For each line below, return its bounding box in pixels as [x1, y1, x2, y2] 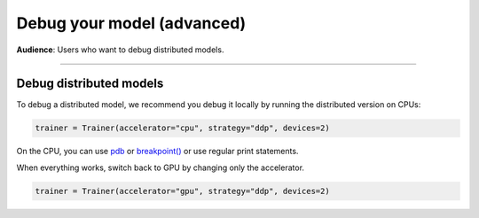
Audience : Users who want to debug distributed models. [16, 44, 224, 55]
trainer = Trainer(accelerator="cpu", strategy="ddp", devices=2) [35, 123, 330, 133]
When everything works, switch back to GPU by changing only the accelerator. [16, 162, 305, 173]
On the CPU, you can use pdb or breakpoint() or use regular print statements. [16, 146, 299, 157]
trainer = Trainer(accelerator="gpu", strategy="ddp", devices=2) [35, 186, 330, 196]
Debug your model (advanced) [16, 13, 247, 33]
